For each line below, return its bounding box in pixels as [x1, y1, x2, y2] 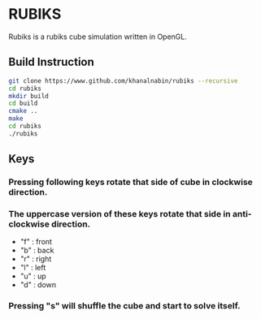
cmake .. [8, 107, 38, 115]
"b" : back [20, 245, 54, 256]
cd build [8, 99, 38, 108]
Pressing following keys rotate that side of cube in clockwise [8, 176, 254, 188]
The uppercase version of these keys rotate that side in [8, 208, 231, 219]
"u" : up [20, 271, 46, 281]
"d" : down [20, 280, 57, 290]
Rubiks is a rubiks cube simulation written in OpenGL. [8, 32, 187, 41]
